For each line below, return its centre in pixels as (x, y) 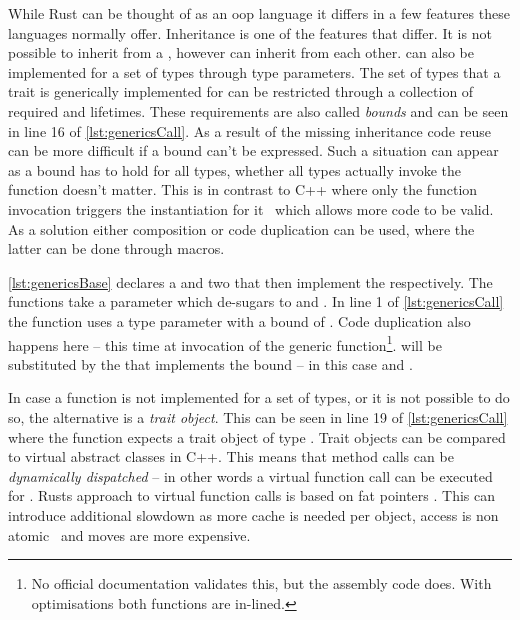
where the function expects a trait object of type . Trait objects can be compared (257, 436)
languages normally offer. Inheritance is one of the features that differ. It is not (250, 32)
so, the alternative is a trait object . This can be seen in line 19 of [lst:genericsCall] (258, 416)
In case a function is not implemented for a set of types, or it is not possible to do (259, 397)
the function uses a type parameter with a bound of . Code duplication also (239, 320)
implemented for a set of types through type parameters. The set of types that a (254, 71)
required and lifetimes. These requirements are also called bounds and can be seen (258, 110)
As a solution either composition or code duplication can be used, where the (241, 228)
